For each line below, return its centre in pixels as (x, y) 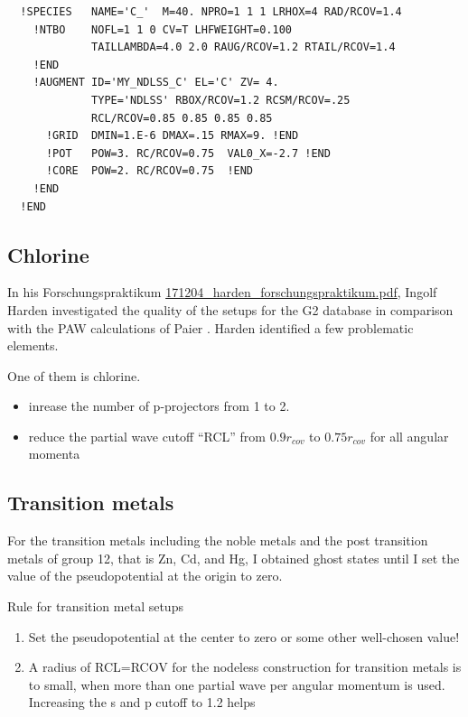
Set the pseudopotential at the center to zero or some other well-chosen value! (244, 636)
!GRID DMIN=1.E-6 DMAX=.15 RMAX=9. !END (172, 136)
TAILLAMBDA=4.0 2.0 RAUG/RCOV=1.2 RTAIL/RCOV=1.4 (243, 47)
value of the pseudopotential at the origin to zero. (145, 576)
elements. (33, 345)
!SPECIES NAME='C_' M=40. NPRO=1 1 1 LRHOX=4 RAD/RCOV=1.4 (211, 12)
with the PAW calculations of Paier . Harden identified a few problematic (211, 327)
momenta (54, 454)
